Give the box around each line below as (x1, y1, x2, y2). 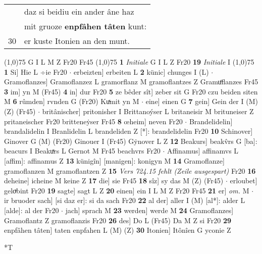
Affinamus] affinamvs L (167, 145, 239, 156)
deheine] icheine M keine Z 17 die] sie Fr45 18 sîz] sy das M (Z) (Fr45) (4, 175, 224, 186)
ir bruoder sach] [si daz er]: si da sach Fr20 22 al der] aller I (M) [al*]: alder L (4, 195, 245, 206)
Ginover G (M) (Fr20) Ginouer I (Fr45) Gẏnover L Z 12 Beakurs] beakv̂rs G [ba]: (4, 135, 257, 146)
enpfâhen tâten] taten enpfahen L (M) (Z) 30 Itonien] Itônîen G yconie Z (4, 225, 231, 235)
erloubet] (230, 175, 257, 186)
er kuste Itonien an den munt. (24, 35, 130, 46)
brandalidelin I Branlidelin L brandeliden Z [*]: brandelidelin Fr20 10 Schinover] (4, 126, 253, 136)
